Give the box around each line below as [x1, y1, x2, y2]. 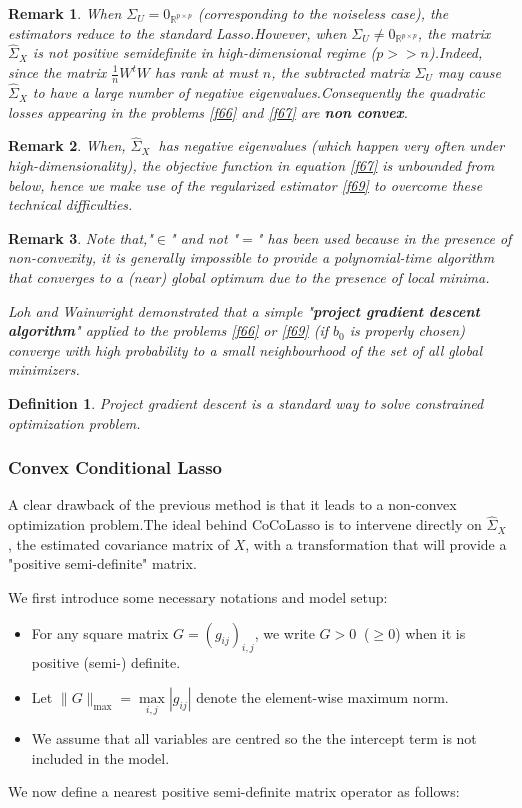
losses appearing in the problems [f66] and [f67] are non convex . [8, 101, 408, 122]
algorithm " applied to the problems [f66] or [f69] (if [8, 320, 328, 341]
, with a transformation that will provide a [245, 533, 507, 554]
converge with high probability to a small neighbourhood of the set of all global [8, 339, 482, 360]
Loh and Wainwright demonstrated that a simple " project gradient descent [8, 300, 480, 321]
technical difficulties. [8, 194, 133, 215]
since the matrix [8, 62, 107, 82]
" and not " [170, 227, 239, 248]
